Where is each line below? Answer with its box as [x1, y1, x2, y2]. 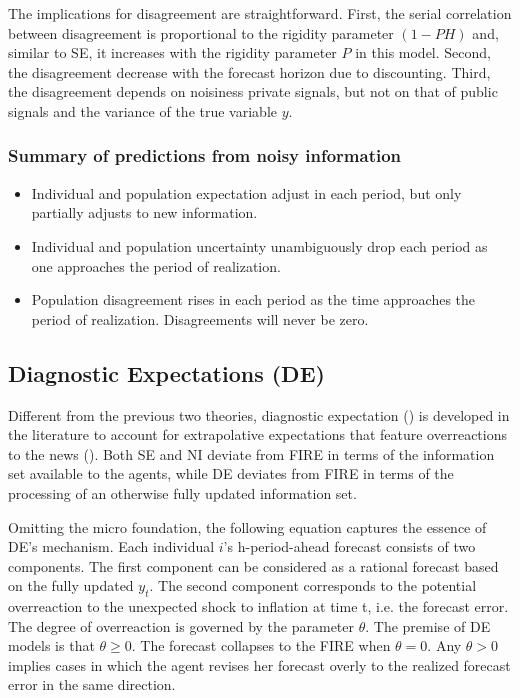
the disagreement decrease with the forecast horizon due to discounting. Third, [8, 61, 491, 82]
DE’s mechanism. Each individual [8, 536, 215, 557]
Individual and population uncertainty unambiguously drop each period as [31, 235, 488, 256]
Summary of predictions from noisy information [8, 143, 402, 168]
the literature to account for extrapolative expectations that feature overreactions [8, 424, 507, 445]
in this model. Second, [355, 42, 491, 63]
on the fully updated [8, 575, 134, 596]
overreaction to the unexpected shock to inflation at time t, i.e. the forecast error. [8, 596, 509, 617]
